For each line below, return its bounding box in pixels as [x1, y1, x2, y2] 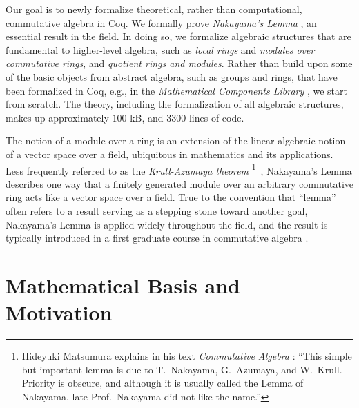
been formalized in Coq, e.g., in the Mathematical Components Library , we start [6, 83, 347, 97]
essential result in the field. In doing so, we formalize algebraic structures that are [6, 29, 351, 43]
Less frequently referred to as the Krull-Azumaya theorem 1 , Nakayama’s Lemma [6, 161, 352, 177]
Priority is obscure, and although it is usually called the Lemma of [21, 376, 304, 390]
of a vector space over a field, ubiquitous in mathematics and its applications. [6, 146, 333, 161]
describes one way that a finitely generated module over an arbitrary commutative [6, 176, 353, 191]
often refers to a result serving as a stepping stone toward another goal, [6, 203, 308, 217]
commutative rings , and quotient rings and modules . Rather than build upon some [6, 56, 353, 70]
